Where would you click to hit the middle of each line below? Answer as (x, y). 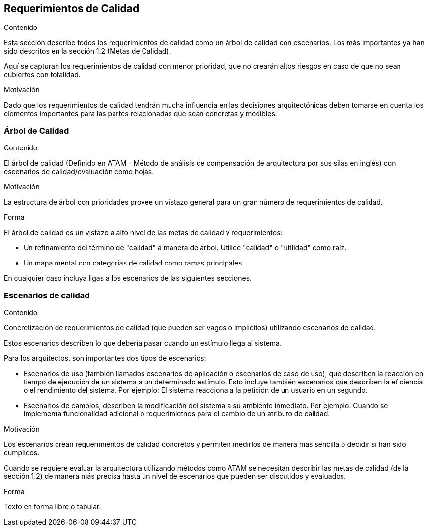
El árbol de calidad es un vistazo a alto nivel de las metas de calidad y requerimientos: (143, 233)
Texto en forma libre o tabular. (53, 506)
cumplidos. (22, 452)
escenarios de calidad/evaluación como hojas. (79, 172)
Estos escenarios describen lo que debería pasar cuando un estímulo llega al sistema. (143, 343)
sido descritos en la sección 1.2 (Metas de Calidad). (87, 51)
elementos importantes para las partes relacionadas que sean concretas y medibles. (141, 114)
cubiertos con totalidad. (42, 75)
